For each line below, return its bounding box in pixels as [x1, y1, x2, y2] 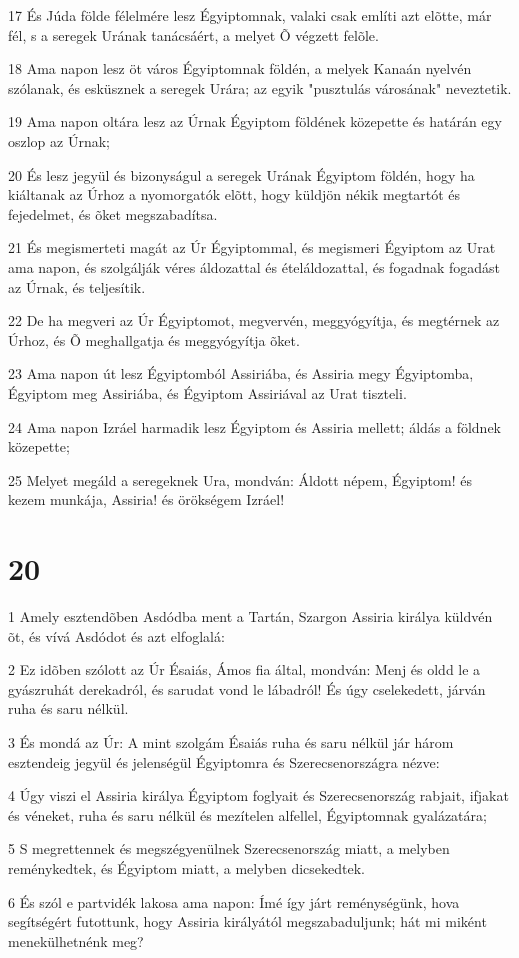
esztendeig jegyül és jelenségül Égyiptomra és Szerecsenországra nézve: [8, 751, 440, 772]
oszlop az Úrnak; [8, 130, 111, 151]
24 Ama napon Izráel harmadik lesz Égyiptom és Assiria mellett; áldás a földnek [8, 416, 502, 437]
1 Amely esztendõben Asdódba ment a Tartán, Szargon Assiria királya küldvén [8, 606, 493, 626]
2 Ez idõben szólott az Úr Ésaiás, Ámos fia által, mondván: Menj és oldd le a [8, 659, 481, 680]
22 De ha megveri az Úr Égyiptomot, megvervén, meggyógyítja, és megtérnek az [8, 310, 500, 331]
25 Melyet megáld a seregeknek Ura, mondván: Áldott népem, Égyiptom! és [8, 469, 472, 490]
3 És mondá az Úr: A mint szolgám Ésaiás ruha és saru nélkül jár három [8, 731, 454, 752]
